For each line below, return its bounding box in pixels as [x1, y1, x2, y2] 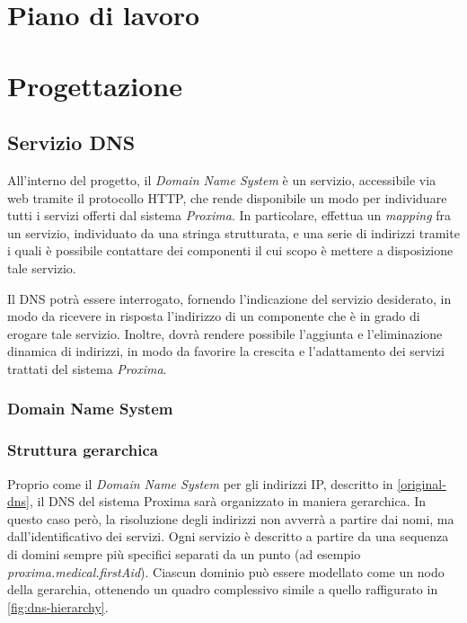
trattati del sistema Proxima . [7, 359, 167, 378]
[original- [397, 474, 446, 493]
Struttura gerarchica [7, 439, 158, 461]
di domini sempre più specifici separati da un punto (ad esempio [7, 544, 361, 563]
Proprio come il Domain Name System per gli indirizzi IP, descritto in [7, 474, 393, 493]
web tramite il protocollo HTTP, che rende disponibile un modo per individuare [7, 188, 447, 207]
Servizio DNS [7, 129, 136, 156]
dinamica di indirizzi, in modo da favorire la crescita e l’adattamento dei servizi [7, 342, 445, 360]
